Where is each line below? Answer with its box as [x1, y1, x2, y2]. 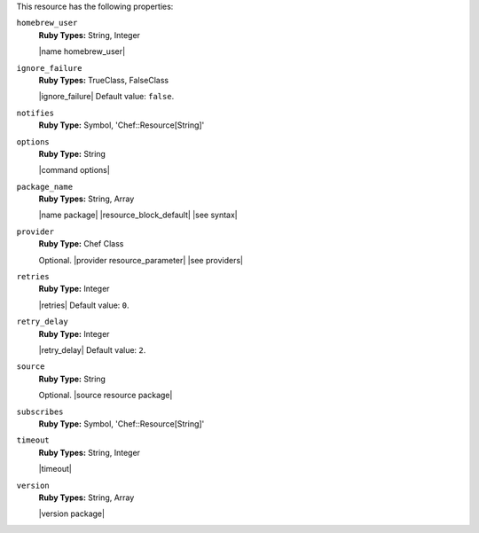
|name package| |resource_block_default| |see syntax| [38, 209, 239, 221]
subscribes [16, 406, 64, 417]
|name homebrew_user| [38, 46, 126, 57]
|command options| [38, 165, 110, 176]
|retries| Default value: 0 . [38, 300, 130, 310]
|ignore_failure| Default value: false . [38, 91, 175, 102]
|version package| [38, 508, 106, 519]
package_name [16, 182, 74, 192]
